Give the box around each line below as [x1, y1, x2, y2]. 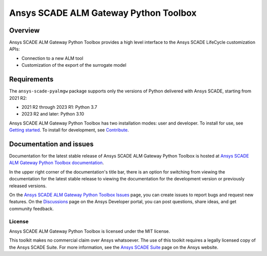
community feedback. [9, 206, 54, 212]
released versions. [9, 183, 47, 189]
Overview [9, 26, 40, 35]
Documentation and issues [9, 140, 94, 148]
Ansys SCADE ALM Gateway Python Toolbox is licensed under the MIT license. [9, 228, 170, 234]
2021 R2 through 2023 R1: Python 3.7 [21, 104, 97, 110]
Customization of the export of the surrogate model [21, 62, 127, 68]
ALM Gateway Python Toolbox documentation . [9, 160, 104, 166]
